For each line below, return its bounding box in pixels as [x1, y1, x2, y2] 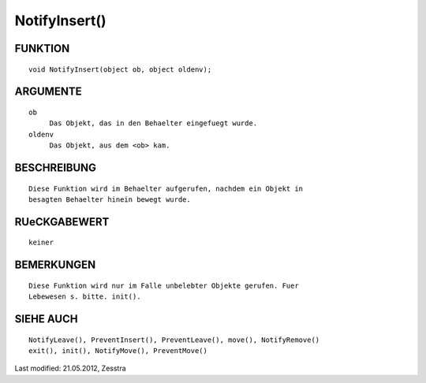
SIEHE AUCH [14, 312, 78, 325]
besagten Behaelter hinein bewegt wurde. [28, 195, 191, 204]
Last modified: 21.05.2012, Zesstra [14, 363, 126, 374]
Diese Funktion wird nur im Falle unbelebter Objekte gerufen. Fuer [28, 281, 299, 290]
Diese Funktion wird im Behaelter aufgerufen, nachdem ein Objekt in [28, 184, 304, 193]
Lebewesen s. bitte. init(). [28, 292, 141, 301]
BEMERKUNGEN [14, 258, 96, 272]
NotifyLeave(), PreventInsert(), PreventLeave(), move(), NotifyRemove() [28, 335, 320, 344]
